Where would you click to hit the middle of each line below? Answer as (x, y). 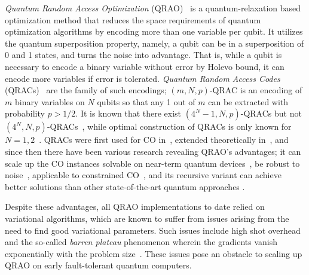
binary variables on (50, 101)
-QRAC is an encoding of (256, 90)
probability (25, 113)
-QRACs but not (271, 113)
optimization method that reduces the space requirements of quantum (133, 19)
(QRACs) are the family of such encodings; (86, 90)
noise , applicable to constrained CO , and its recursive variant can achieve (143, 175)
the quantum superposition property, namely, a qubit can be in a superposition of (154, 43)
